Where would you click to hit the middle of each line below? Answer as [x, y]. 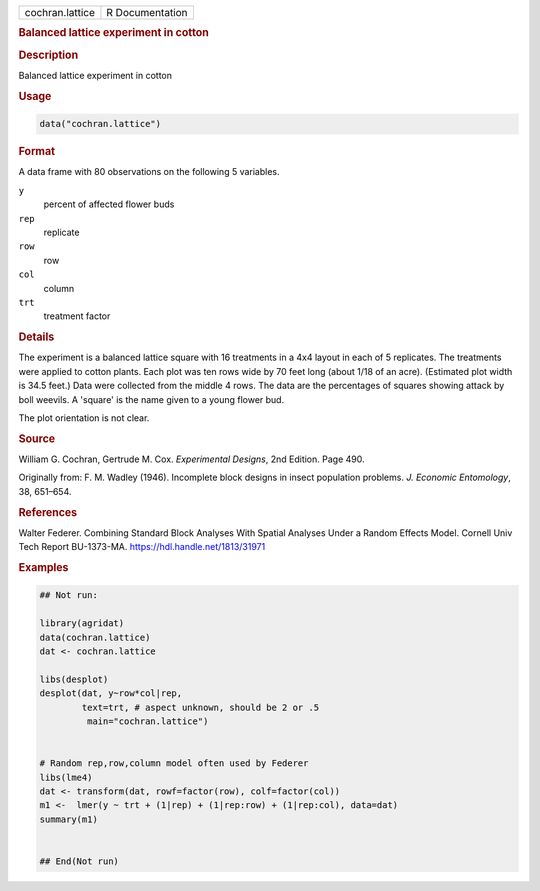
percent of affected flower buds [109, 204]
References [48, 512]
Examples [43, 567]
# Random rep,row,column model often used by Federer [174, 763]
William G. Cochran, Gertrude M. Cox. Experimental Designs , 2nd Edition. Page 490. [191, 459]
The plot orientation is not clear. [84, 417]
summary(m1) [69, 819]
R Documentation [147, 12]
